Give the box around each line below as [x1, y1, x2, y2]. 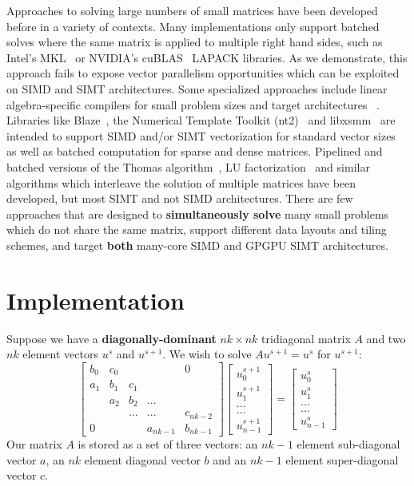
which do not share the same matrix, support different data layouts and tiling [6, 221, 387, 238]
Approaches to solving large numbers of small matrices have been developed [6, 2, 378, 18]
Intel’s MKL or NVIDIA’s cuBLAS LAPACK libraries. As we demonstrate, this [6, 49, 408, 65]
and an [213, 451, 247, 468]
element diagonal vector [84, 451, 201, 468]
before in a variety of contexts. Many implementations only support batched [6, 18, 380, 34]
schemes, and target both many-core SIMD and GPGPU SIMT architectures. [6, 236, 388, 253]
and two [366, 330, 406, 346]
